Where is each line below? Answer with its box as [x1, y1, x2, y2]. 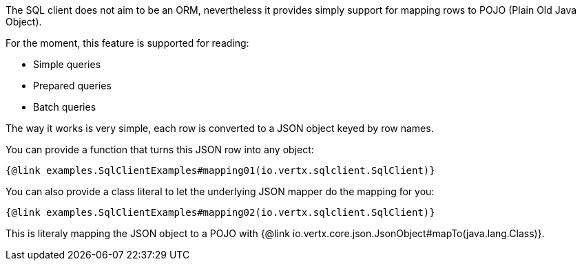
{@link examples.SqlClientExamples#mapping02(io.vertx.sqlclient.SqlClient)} [6, 207, 435, 218]
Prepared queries [33, 80, 112, 91]
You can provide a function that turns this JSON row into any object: [6, 144, 314, 155]
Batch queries [33, 101, 96, 113]
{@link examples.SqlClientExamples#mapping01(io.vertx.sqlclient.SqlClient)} [6, 165, 435, 176]
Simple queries [33, 58, 101, 70]
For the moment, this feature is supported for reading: [6, 37, 249, 49]
